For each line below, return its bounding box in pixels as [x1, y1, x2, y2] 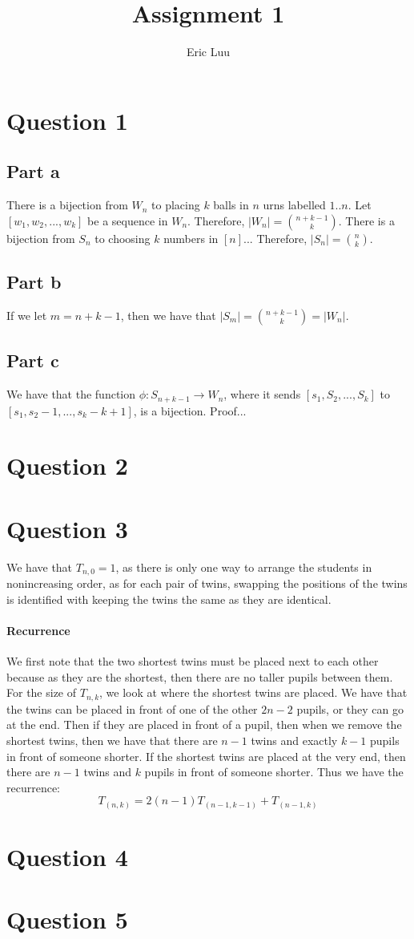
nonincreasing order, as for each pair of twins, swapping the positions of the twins [6, 575, 408, 592]
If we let [6, 306, 47, 323]
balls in [213, 196, 249, 213]
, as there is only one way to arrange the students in [115, 558, 372, 575]
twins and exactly [251, 731, 338, 748]
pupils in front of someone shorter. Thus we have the [144, 763, 404, 780]
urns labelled [263, 196, 326, 213]
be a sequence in [87, 212, 168, 229]
